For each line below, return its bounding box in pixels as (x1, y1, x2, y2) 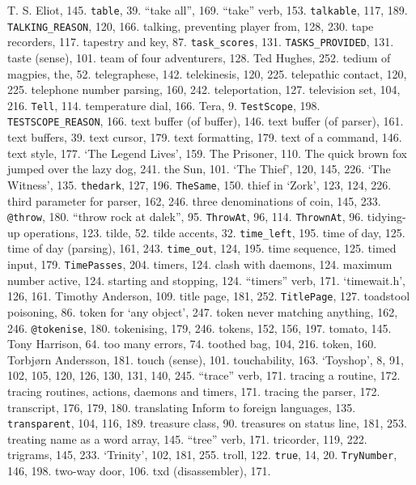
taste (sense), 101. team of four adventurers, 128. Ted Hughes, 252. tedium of (7, 49, 391, 66)
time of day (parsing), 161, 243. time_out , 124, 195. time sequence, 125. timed (7, 240, 397, 257)
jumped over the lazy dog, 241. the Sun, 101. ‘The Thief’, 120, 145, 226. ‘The (7, 160, 391, 177)
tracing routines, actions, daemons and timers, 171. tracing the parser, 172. (7, 383, 380, 399)
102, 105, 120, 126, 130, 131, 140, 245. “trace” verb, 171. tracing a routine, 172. (7, 367, 401, 384)
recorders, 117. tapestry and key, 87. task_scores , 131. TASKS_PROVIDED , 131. (7, 33, 394, 50)
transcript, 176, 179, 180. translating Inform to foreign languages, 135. (7, 398, 356, 415)
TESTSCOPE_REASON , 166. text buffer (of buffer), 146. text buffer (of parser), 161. (7, 113, 404, 130)
